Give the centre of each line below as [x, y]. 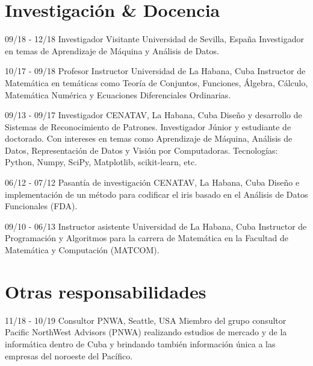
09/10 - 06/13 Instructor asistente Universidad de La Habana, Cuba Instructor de [156, 226]
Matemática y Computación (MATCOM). [82, 250]
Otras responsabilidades [106, 291]
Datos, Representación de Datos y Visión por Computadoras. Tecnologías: [141, 150]
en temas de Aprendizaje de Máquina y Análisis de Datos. [112, 50]
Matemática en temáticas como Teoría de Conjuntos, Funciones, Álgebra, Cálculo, [156, 82]
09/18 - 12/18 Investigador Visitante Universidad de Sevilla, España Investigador [154, 39]
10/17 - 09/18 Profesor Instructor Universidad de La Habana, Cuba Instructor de [155, 71]
